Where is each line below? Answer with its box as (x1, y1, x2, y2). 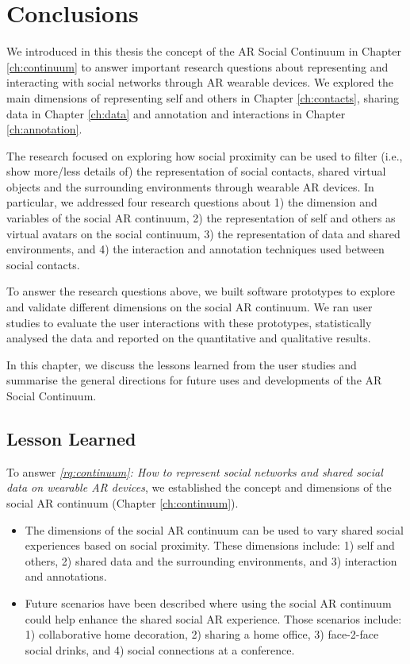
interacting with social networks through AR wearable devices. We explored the (6, 74, 393, 91)
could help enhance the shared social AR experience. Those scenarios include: (25, 610, 402, 627)
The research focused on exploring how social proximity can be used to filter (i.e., (6, 147, 403, 164)
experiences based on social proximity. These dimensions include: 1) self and (25, 537, 395, 554)
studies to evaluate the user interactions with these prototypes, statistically (6, 314, 372, 330)
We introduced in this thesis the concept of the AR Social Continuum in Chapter (6, 43, 401, 60)
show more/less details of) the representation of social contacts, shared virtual (6, 163, 386, 180)
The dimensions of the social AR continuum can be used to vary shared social (25, 521, 404, 538)
